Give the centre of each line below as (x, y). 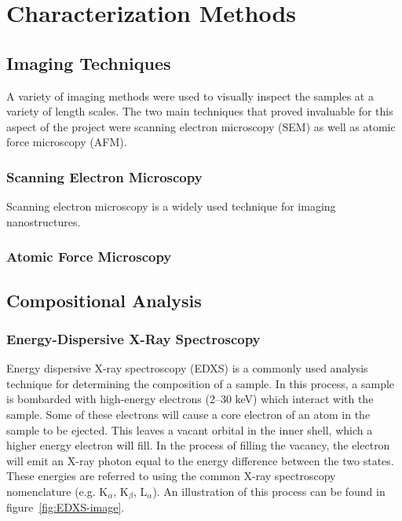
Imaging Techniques (89, 62)
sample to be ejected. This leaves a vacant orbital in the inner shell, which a (190, 429)
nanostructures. (44, 221)
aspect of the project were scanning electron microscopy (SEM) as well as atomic (201, 126)
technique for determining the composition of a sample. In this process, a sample (201, 383)
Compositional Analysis (104, 300)
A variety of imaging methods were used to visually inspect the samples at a (190, 95)
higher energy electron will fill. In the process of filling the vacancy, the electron (198, 445)
